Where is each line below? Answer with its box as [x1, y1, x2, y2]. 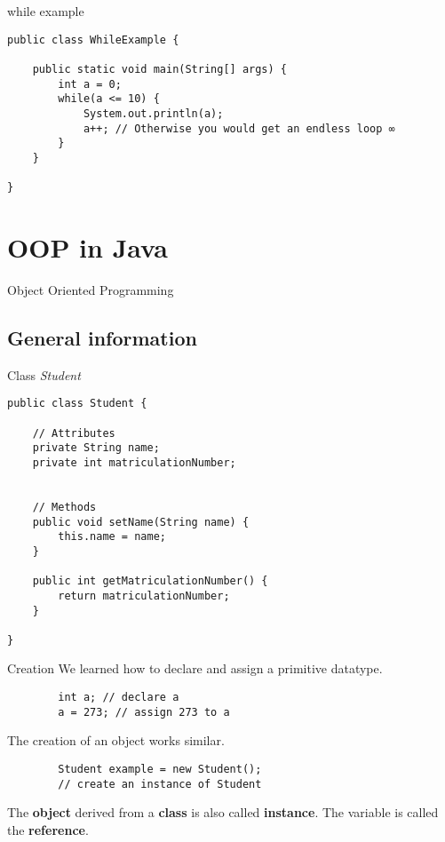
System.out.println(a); [83, 107, 224, 120]
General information [7, 323, 197, 351]
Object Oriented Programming [7, 280, 174, 298]
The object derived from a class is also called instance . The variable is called [7, 803, 439, 822]
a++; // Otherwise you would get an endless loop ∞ [83, 122, 395, 135]
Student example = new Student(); [58, 762, 262, 775]
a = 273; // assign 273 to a [58, 705, 230, 719]
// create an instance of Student [58, 777, 262, 790]
